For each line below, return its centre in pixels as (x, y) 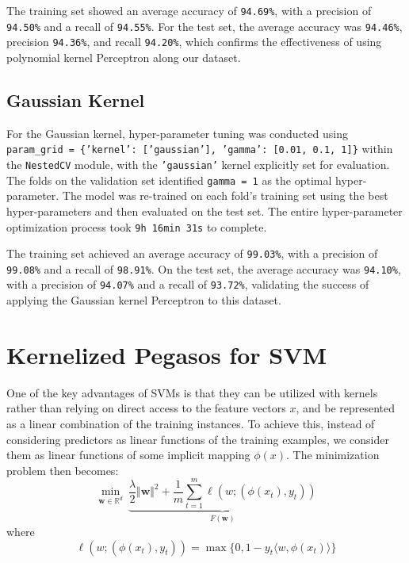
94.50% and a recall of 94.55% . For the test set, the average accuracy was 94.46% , (204, 26)
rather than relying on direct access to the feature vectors (146, 408)
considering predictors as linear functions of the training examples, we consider (198, 439)
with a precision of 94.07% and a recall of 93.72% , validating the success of (188, 284)
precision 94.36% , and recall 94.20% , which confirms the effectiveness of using (194, 42)
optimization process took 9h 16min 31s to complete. (137, 226)
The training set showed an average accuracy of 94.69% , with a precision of (189, 10)
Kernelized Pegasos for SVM (167, 354)
